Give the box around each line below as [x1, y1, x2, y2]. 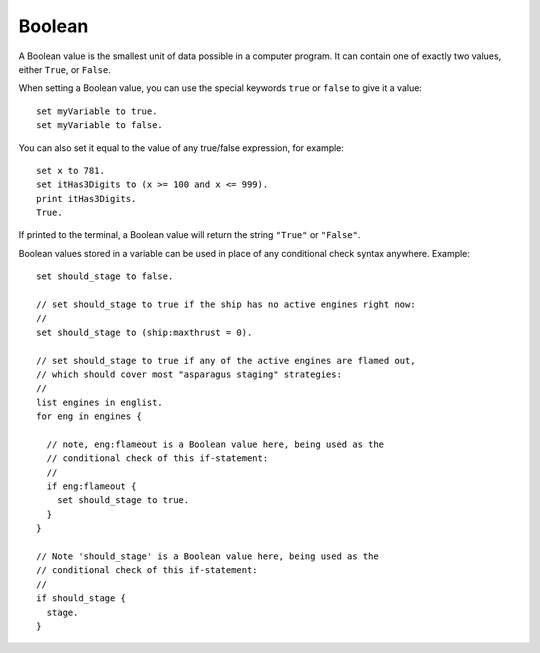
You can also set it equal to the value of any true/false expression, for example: [18, 141, 345, 154]
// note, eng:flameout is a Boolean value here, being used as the [46, 438, 385, 450]
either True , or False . [18, 63, 112, 75]
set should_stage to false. [36, 271, 174, 282]
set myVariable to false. [36, 120, 164, 131]
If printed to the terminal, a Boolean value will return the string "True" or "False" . [18, 229, 361, 241]
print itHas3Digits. [36, 193, 137, 204]
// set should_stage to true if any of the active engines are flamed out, [36, 355, 416, 366]
